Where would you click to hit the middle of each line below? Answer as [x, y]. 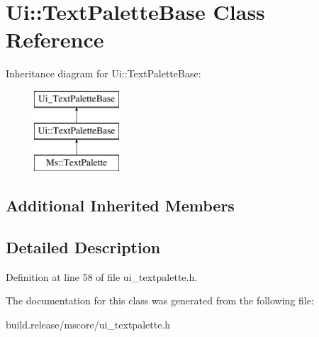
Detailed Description [83, 247]
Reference [55, 39]
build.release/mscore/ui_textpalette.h [88, 325]
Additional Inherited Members [120, 205]
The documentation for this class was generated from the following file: [160, 300]
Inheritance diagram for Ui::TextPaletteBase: [103, 73]
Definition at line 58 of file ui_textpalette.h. [102, 276]
